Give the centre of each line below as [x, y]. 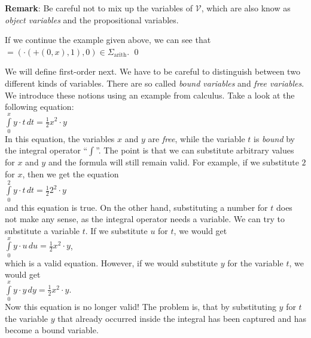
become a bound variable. [52, 330]
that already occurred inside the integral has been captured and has [182, 318]
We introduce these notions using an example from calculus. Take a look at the [150, 95]
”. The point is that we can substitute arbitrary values [195, 150]
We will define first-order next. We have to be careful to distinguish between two [153, 71]
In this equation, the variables [60, 138]
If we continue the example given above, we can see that [108, 40]
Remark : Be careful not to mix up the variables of [99, 8]
